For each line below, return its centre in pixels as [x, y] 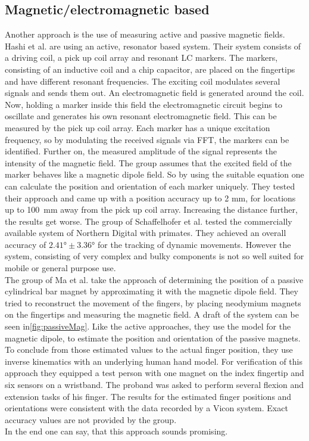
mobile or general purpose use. [60, 268]
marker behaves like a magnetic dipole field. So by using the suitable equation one [154, 174]
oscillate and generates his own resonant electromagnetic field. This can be [141, 116]
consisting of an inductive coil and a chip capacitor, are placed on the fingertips [150, 69]
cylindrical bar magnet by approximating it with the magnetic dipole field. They [152, 291]
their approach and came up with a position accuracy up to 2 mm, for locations [150, 198]
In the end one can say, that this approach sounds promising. [116, 431]
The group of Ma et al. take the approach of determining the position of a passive [154, 279]
